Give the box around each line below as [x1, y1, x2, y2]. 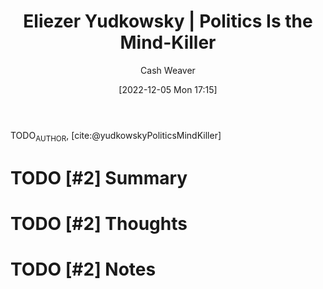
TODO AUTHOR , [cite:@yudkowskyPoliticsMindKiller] [10, 129, 222, 144]
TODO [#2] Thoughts [10, 213, 188, 235]
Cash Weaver [140, 64, 196, 76]
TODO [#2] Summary [10, 166, 188, 189]
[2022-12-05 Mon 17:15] [118, 83, 218, 95]
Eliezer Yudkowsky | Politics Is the [23, 10, 313, 33]
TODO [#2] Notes [10, 258, 157, 281]
